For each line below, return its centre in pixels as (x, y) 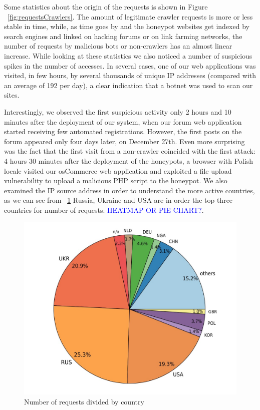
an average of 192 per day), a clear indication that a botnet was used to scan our (128, 85)
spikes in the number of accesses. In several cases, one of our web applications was (130, 65)
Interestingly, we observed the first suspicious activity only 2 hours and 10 (118, 111)
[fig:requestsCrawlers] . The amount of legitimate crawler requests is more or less (130, 16)
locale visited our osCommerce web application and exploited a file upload (118, 170)
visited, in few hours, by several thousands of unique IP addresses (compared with (130, 75)
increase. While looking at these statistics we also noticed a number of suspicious (128, 55)
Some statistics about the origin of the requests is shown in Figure (106, 7)
